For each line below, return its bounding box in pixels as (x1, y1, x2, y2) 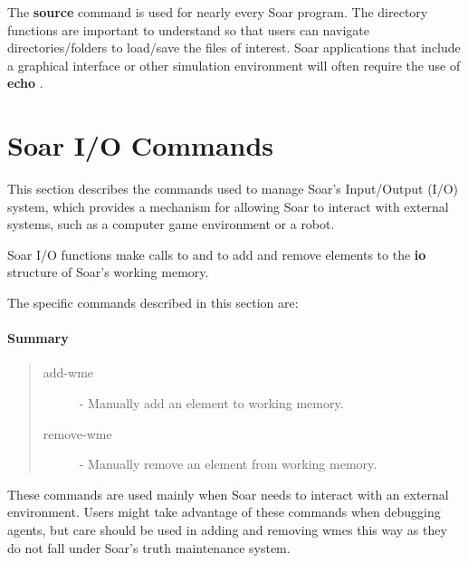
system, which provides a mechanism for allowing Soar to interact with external (7, 196, 449, 215)
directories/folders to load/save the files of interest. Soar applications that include (7, 38, 461, 57)
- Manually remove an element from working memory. (79, 454, 377, 473)
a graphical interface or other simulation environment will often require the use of (7, 55, 461, 74)
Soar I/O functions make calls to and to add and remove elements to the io (7, 244, 426, 263)
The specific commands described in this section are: (7, 293, 299, 312)
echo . (7, 73, 43, 92)
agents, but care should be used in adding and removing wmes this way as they (7, 520, 447, 539)
